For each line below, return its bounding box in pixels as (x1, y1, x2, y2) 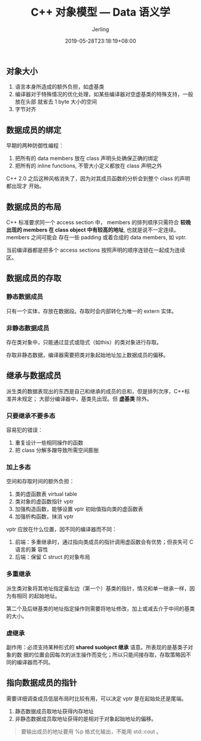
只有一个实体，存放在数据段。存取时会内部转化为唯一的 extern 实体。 (6, 307, 178, 315)
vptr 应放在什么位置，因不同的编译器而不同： (6, 526, 118, 533)
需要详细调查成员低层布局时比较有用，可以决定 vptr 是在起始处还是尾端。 (6, 695, 187, 702)
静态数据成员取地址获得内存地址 (14, 707, 94, 715)
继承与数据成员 (6, 370, 62, 381)
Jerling (92, 25, 109, 33)
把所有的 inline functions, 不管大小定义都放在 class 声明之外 (14, 162, 163, 170)
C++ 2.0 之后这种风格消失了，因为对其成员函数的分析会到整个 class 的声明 (6, 175, 190, 182)
